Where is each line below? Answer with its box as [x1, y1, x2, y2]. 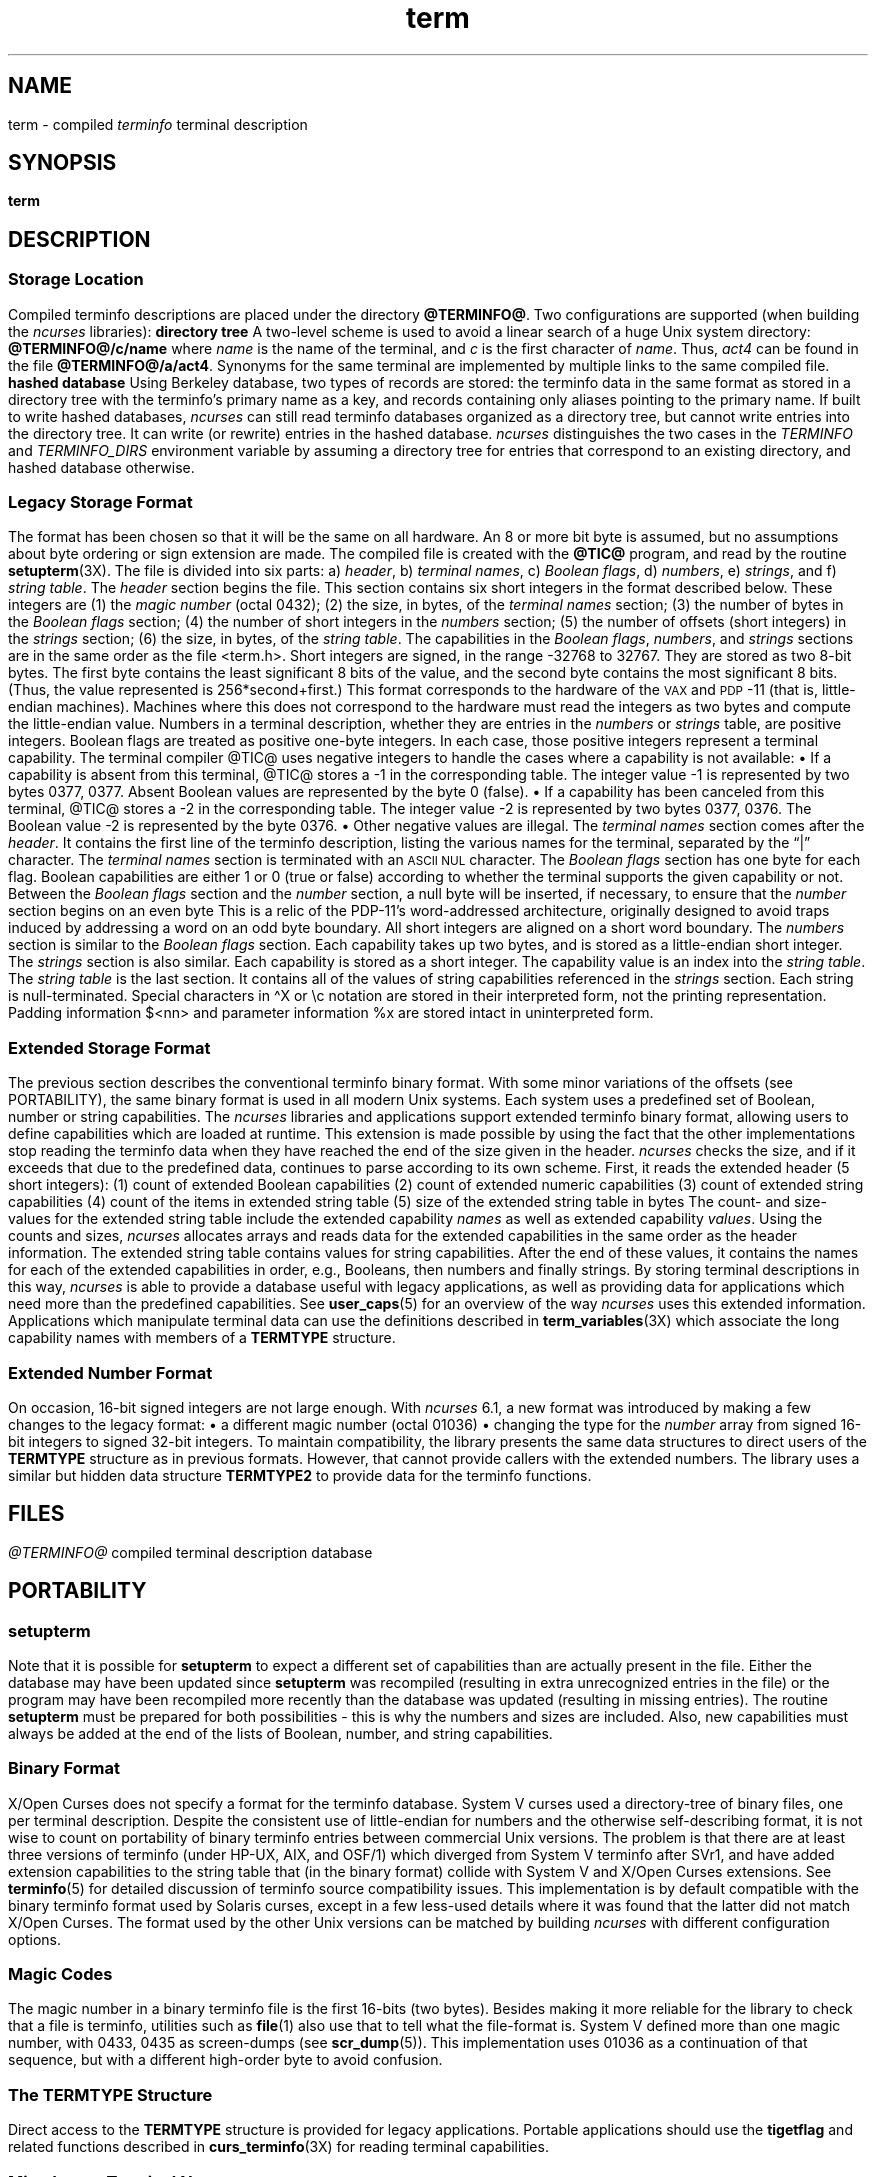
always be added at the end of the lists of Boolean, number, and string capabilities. [8, 1724, 553, 1742]
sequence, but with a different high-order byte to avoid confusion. [8, 2051, 443, 2069]
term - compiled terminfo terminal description [8, 115, 308, 133]
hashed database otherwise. [8, 458, 195, 476]
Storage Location [8, 269, 144, 290]
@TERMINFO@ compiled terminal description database [8, 1543, 373, 1561]
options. [8, 1930, 62, 1948]
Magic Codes [8, 1964, 113, 1985]
